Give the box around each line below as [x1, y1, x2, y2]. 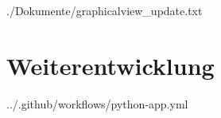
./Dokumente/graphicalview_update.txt [6, 2, 203, 18]
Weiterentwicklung [6, 49, 215, 81]
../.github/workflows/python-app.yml [6, 95, 188, 112]
